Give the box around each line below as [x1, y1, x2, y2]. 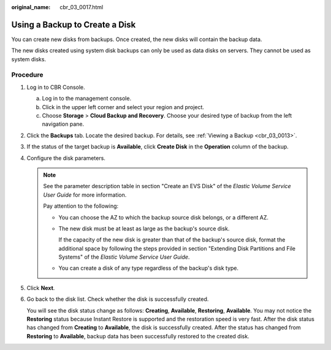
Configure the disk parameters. [26, 154, 105, 162]
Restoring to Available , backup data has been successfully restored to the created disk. [26, 332, 249, 340]
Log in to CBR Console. [26, 83, 85, 91]
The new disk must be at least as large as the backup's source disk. [58, 224, 230, 232]
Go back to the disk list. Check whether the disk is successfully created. [26, 295, 209, 303]
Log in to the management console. [42, 95, 132, 102]
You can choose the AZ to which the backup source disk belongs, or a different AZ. [58, 213, 269, 221]
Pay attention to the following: [43, 202, 119, 210]
